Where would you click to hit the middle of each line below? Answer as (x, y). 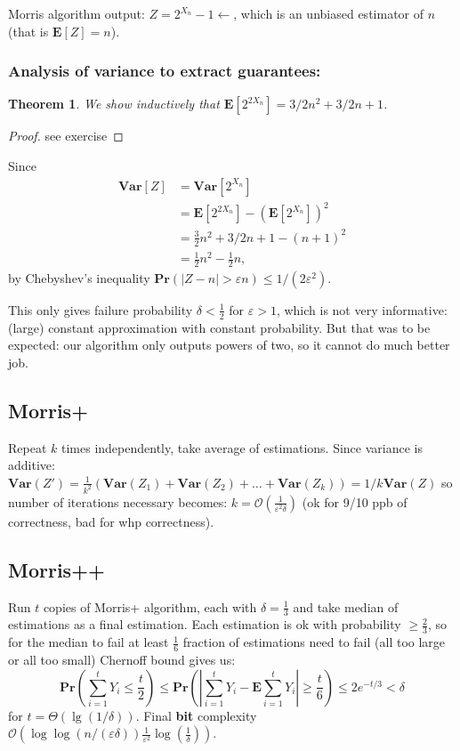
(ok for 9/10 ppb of (355, 501)
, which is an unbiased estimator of (329, 13)
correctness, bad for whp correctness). (111, 521)
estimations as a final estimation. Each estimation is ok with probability (205, 624)
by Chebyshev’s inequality (79, 277)
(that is (28, 31)
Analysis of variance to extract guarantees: (165, 71)
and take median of (346, 606)
